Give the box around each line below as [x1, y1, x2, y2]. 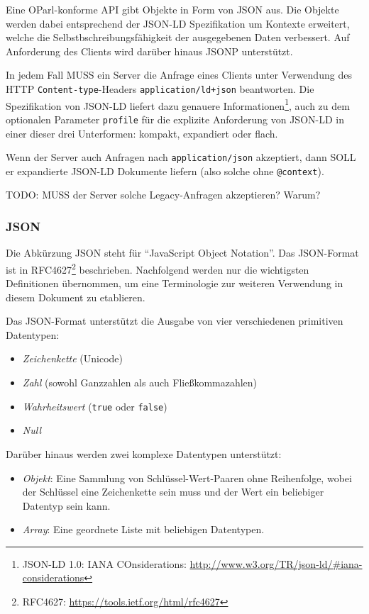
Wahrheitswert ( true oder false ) [22, 398, 167, 413]
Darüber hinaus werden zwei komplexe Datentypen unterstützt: [6, 446, 282, 461]
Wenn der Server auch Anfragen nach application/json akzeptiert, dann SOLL [6, 150, 356, 164]
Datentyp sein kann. [22, 498, 111, 513]
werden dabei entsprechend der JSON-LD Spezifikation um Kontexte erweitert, [6, 16, 350, 30]
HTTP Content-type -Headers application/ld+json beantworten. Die [6, 81, 314, 96]
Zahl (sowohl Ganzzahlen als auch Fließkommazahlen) [22, 375, 258, 390]
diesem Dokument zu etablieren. [6, 289, 145, 304]
